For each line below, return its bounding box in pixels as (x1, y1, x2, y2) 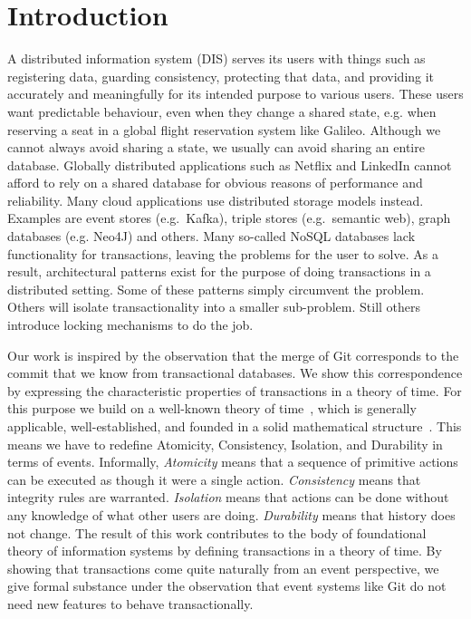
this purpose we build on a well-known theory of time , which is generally (7, 399, 417, 418)
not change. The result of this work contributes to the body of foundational (7, 523, 427, 542)
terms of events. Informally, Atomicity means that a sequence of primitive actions (7, 452, 458, 471)
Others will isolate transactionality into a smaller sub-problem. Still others (7, 297, 421, 316)
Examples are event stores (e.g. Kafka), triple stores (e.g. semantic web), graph (7, 208, 451, 227)
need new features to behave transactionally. (7, 594, 254, 613)
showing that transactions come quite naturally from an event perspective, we (7, 558, 439, 577)
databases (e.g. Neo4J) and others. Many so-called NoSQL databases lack (7, 227, 416, 246)
